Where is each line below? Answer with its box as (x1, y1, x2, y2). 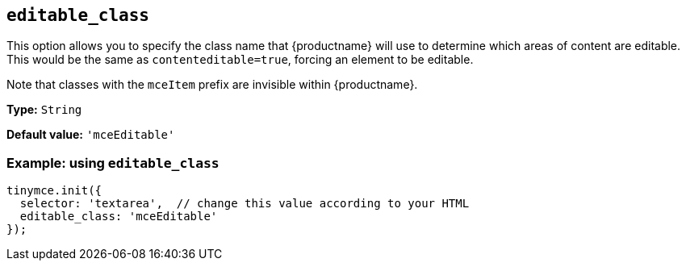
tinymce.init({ (6, 184, 102, 198)
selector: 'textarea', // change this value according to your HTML (19, 197, 470, 211)
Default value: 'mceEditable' (6, 127, 175, 142)
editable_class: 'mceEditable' (19, 210, 218, 223)
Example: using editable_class (6, 154, 220, 171)
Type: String (6, 102, 82, 117)
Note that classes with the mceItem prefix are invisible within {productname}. (6, 77, 418, 92)
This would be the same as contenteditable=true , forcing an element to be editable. (6, 52, 474, 67)
